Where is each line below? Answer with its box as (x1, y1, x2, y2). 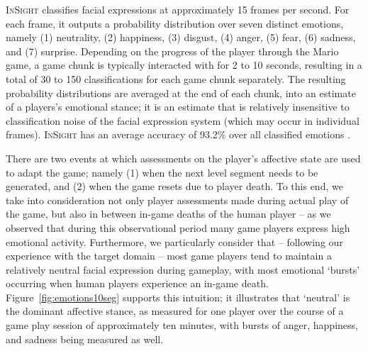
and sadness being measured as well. (6, 331, 164, 346)
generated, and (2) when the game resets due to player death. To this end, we (6, 179, 343, 194)
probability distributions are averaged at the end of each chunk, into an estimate (6, 85, 356, 100)
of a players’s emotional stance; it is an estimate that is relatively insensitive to (6, 99, 350, 114)
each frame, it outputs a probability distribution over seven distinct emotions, (6, 16, 344, 30)
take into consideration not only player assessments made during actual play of (6, 192, 349, 207)
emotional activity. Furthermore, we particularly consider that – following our (6, 234, 343, 249)
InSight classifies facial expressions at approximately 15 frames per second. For (6, 2, 350, 16)
